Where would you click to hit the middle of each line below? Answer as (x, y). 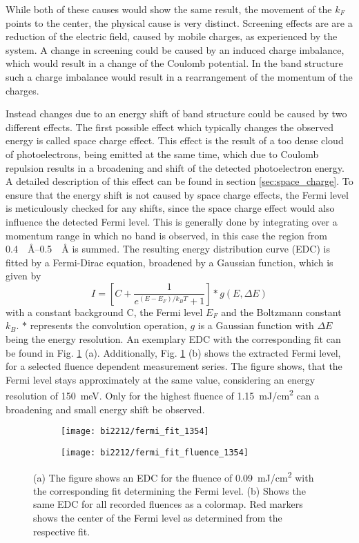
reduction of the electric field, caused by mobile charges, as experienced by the (172, 36)
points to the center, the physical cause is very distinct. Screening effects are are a (179, 22)
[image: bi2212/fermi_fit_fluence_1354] (155, 452)
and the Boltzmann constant (281, 312)
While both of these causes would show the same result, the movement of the (169, 9)
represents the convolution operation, (108, 325)
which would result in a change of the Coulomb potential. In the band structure (174, 63)
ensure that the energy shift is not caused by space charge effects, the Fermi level (177, 194)
